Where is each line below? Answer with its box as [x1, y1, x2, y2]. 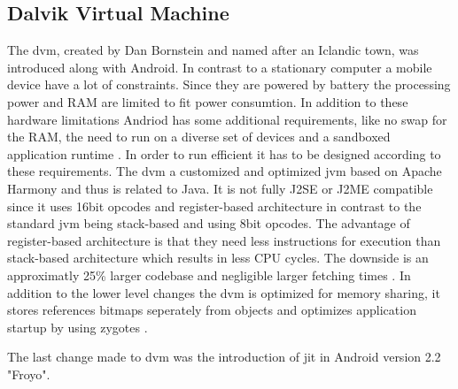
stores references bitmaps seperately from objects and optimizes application [7, 301, 416, 319]
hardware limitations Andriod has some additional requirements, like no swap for [7, 110, 447, 128]
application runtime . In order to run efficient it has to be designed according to [7, 144, 441, 163]
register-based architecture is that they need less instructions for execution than [7, 231, 441, 249]
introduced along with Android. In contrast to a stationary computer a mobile [7, 57, 432, 76]
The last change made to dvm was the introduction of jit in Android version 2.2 [7, 347, 441, 366]
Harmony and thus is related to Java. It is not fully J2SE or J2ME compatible [7, 179, 433, 197]
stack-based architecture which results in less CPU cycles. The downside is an [7, 248, 429, 267]
